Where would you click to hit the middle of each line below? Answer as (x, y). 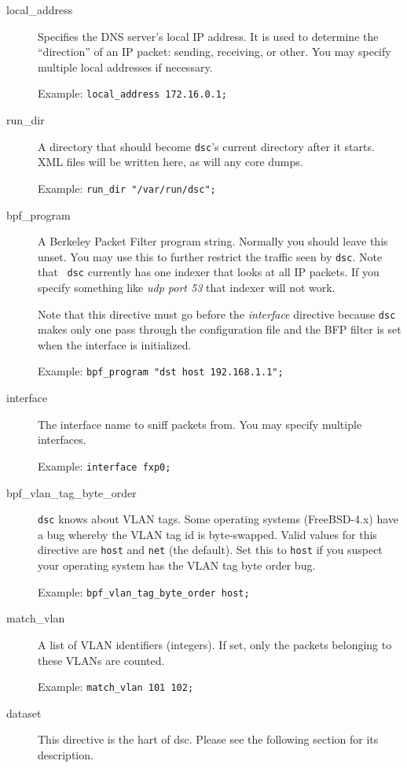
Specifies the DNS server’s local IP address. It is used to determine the (208, 36)
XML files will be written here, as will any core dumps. (170, 162)
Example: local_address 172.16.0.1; (133, 93)
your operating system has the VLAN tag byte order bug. (177, 565)
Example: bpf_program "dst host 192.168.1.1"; (161, 371)
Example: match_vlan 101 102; (116, 687)
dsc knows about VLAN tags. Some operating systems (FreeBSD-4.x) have (218, 519)
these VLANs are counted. (101, 660)
